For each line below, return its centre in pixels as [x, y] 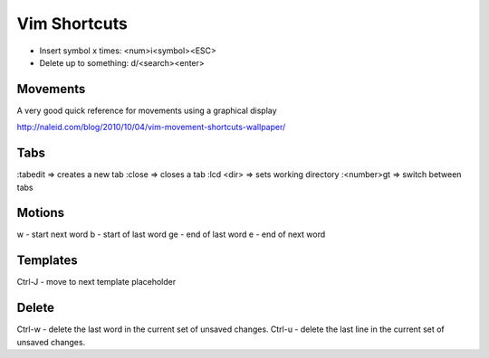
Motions [41, 213]
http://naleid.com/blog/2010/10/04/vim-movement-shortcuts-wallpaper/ [151, 127]
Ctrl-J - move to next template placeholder [96, 282]
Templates [47, 261]
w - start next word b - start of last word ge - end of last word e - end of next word [171, 234]
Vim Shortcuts [72, 24]
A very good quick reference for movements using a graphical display [147, 110]
